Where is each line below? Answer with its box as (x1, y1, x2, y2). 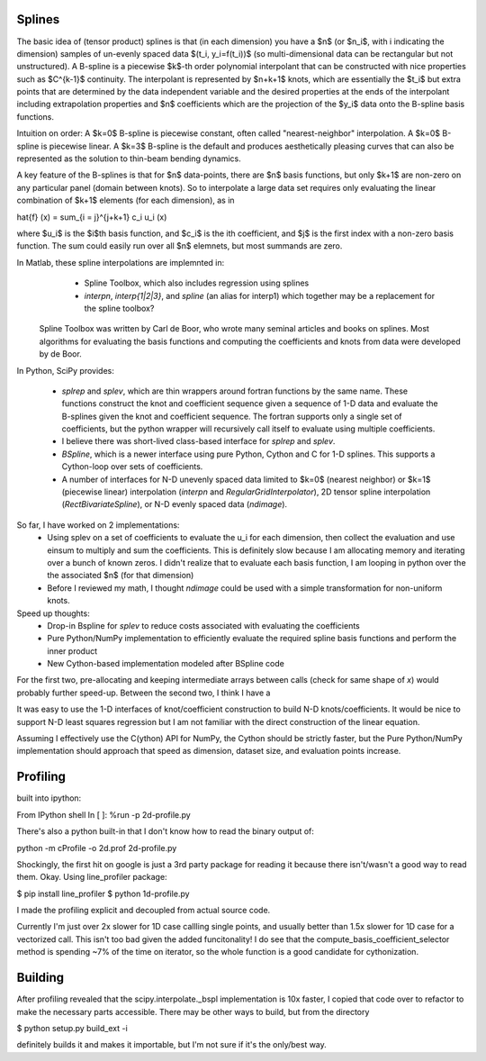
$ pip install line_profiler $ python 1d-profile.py (16, 888, 190, 899)
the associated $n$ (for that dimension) (47, 570, 194, 581)
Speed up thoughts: (16, 608, 90, 619)
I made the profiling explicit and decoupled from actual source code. (16, 905, 271, 916)
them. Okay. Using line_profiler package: (16, 872, 167, 883)
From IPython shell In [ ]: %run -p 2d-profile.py (16, 809, 191, 820)
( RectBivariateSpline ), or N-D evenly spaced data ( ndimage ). (61, 499, 288, 510)
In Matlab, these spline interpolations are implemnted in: (16, 257, 225, 268)
